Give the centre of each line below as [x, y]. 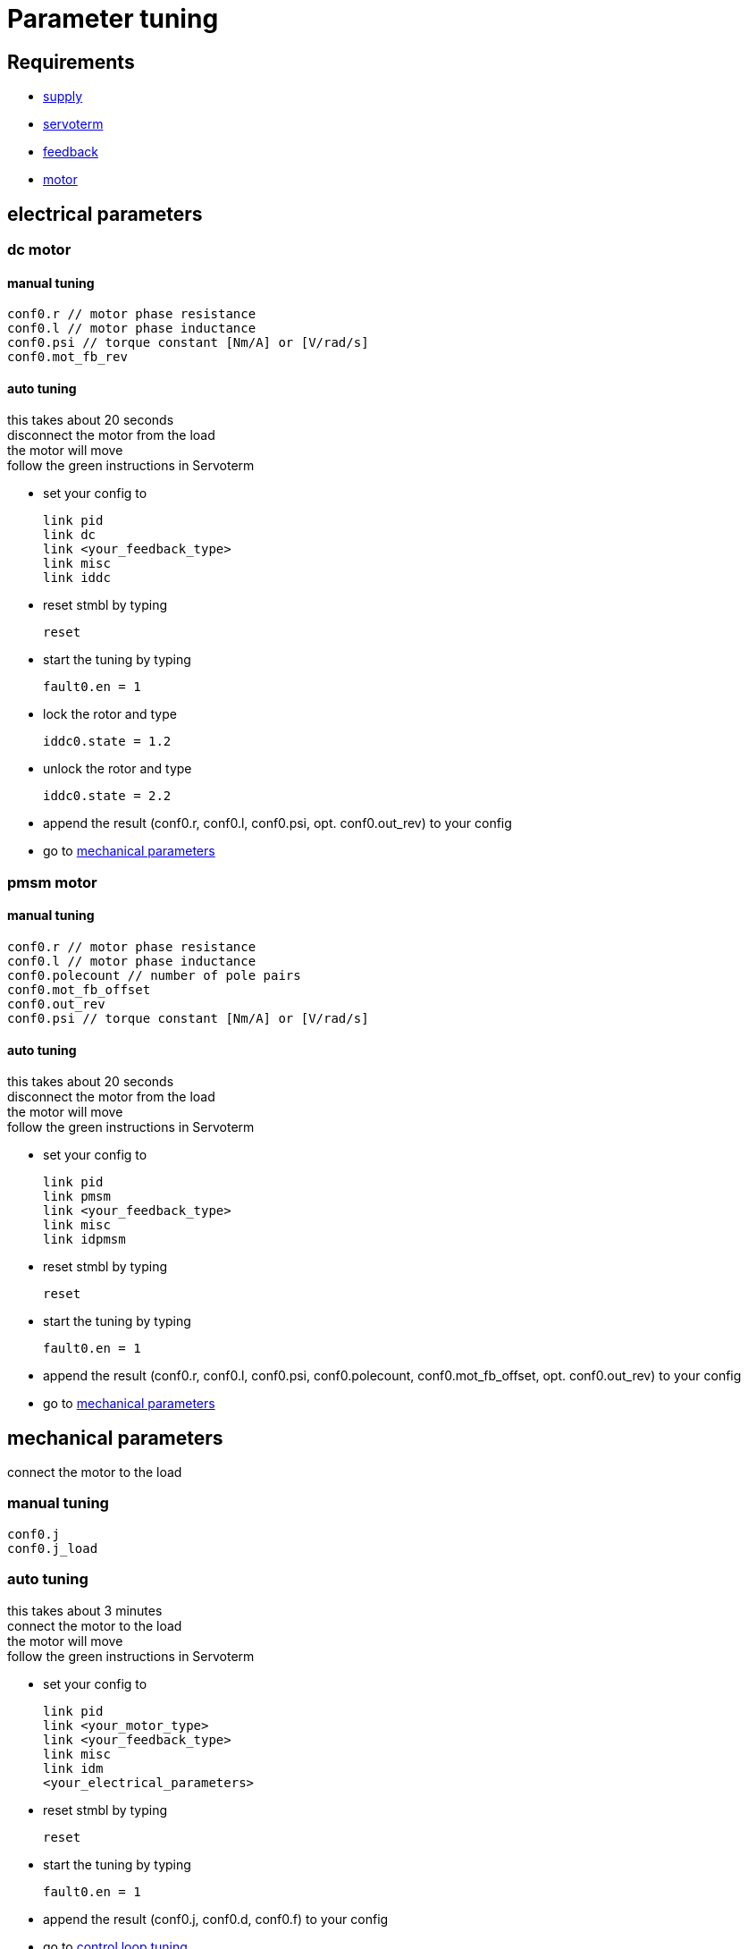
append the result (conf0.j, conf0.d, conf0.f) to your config [216, 1919]
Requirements [71, 62]
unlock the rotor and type [118, 769]
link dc [70, 535]
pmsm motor [52, 882]
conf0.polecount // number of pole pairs [154, 976]
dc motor [39, 250]
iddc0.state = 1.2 [107, 742]
